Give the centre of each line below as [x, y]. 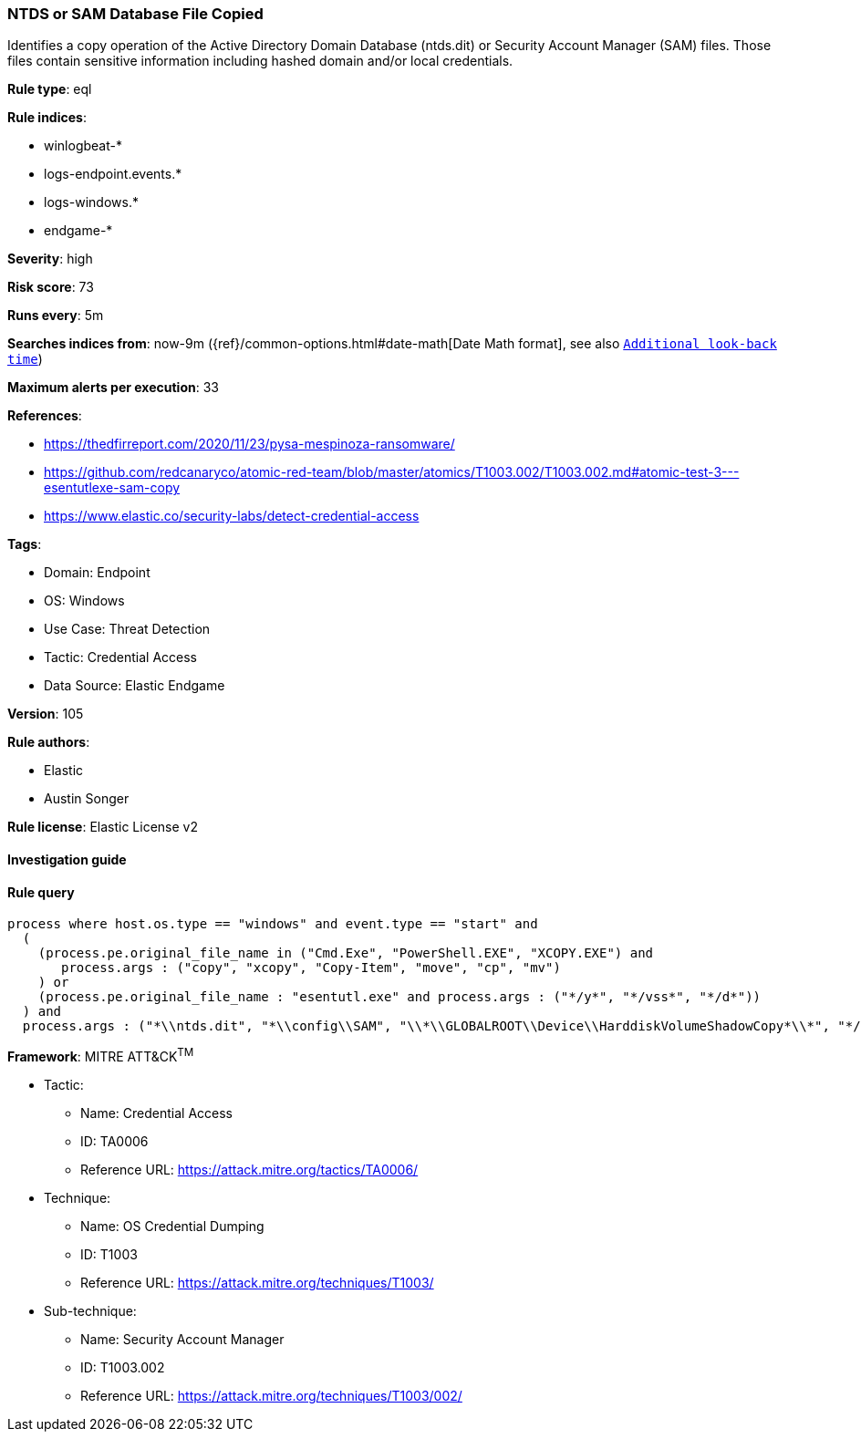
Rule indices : [47, 118]
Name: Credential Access [156, 1113]
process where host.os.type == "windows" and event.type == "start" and [273, 924]
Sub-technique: [90, 1310]
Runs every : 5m [56, 316]
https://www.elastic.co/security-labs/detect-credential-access [232, 516]
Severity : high [50, 259]
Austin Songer [87, 799]
